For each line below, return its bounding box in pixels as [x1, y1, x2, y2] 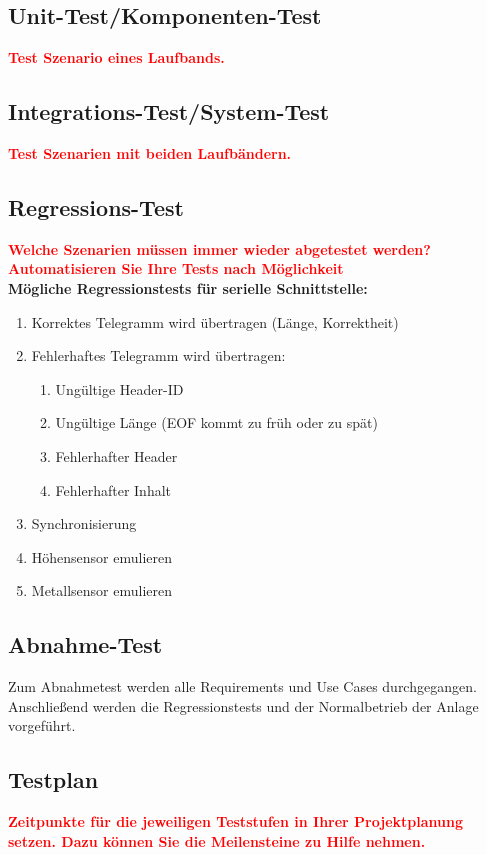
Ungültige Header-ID [55, 378, 184, 399]
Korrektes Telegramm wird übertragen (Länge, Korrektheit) [31, 311, 399, 332]
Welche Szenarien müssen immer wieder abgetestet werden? [8, 238, 431, 259]
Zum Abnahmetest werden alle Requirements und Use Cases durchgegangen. [8, 676, 477, 697]
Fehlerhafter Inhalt [55, 479, 172, 500]
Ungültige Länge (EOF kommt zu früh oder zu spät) [55, 412, 378, 433]
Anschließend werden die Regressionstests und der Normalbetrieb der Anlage [8, 695, 479, 716]
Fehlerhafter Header [55, 445, 178, 466]
